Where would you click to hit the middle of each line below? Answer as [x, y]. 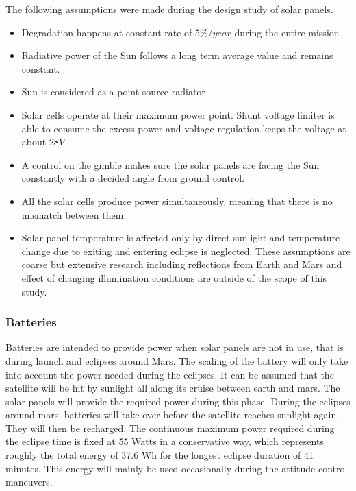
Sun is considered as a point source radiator [113, 92]
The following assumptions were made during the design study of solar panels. [169, 9]
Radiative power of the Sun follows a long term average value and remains [177, 55]
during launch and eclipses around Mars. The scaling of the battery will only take [177, 360]
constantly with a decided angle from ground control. [133, 178]
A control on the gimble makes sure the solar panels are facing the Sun [170, 164]
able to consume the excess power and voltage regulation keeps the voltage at [184, 128]
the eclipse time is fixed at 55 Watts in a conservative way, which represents [165, 441]
